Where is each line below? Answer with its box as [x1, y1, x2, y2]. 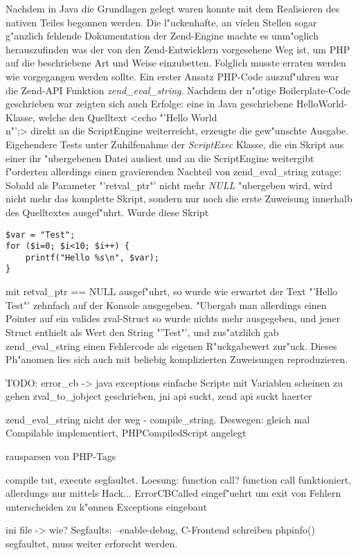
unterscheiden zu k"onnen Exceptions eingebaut [6, 499, 208, 513]
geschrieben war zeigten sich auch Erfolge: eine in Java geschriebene [6, 96, 294, 111]
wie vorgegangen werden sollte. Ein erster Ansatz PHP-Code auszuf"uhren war [6, 69, 339, 83]
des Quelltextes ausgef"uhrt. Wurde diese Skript [6, 204, 209, 219]
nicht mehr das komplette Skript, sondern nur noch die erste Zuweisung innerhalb [6, 191, 352, 206]
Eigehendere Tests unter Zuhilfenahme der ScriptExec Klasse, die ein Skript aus [6, 136, 344, 151]
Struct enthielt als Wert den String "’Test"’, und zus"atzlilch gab [6, 324, 279, 339]
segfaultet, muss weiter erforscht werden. [6, 536, 178, 551]
